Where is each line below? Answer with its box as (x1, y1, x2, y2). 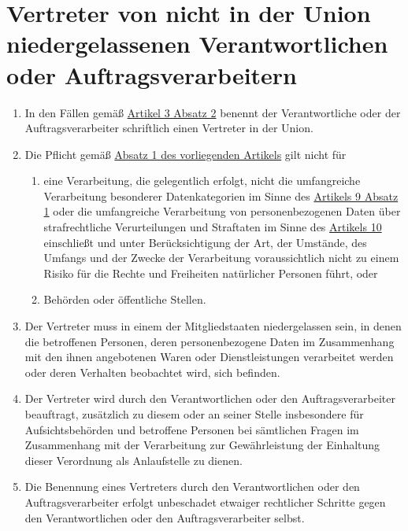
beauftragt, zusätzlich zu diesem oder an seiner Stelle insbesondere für (24, 406, 364, 422)
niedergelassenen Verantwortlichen (6, 28, 388, 60)
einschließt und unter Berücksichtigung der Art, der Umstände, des (43, 234, 367, 250)
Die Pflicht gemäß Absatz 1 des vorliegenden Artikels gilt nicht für (24, 146, 347, 162)
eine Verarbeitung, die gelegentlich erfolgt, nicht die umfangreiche (43, 172, 361, 189)
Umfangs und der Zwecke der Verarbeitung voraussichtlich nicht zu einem (43, 249, 399, 266)
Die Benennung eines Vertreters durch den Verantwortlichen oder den (24, 478, 360, 495)
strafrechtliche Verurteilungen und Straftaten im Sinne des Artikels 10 (43, 219, 382, 235)
